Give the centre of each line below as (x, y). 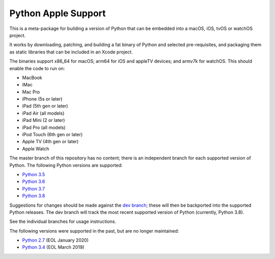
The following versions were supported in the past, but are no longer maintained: (94, 231)
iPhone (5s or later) (42, 99)
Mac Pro (31, 92)
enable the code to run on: (37, 68)
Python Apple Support (58, 13)
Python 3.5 (34, 174)
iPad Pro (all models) (44, 127)
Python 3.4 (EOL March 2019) (53, 247)
